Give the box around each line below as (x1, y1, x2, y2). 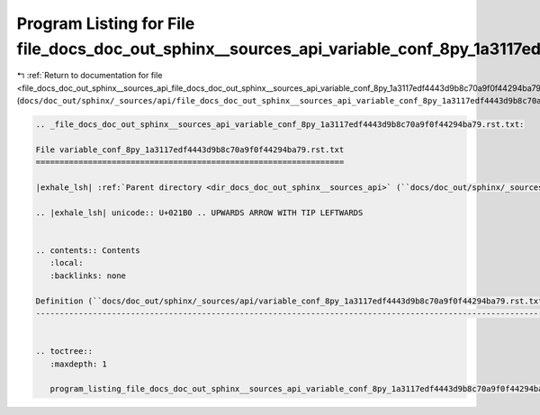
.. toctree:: (35, 347, 94, 356)
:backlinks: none (49, 270, 126, 281)
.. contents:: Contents (35, 246, 141, 256)
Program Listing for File (16, 14, 195, 33)
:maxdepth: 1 (49, 358, 108, 369)
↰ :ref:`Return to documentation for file (16, 70, 163, 81)
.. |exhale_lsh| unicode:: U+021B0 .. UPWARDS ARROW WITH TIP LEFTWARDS (35, 207, 364, 218)
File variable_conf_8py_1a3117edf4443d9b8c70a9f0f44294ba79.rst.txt (35, 144, 345, 155)
